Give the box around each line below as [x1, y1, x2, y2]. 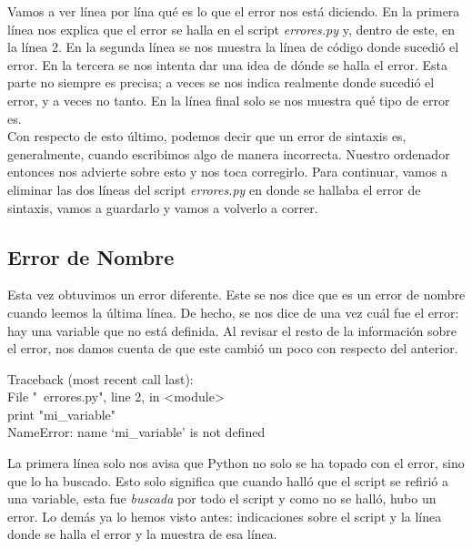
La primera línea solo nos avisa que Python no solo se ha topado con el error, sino [7, 453, 465, 473]
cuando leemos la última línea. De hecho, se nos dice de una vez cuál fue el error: [7, 302, 459, 321]
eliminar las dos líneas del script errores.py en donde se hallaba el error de [7, 179, 421, 198]
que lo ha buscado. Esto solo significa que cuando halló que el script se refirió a [7, 471, 448, 490]
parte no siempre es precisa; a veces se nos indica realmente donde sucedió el [7, 73, 435, 92]
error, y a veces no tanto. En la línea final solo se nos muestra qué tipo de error [7, 90, 450, 109]
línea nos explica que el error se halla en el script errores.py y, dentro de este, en [7, 19, 456, 38]
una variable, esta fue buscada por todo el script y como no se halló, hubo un [7, 489, 437, 508]
